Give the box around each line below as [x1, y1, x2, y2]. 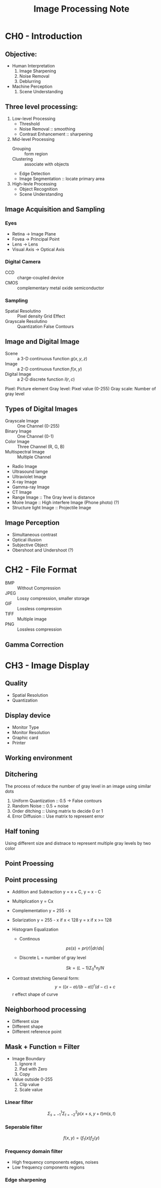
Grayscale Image [5, 418, 39, 423]
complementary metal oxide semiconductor [17, 285, 104, 291]
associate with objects [24, 161, 69, 167]
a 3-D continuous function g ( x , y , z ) [17, 355, 88, 361]
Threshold [19, 120, 40, 127]
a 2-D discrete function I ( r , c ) [17, 376, 75, 382]
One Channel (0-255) [17, 423, 60, 429]
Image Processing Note [33, 3, 129, 15]
